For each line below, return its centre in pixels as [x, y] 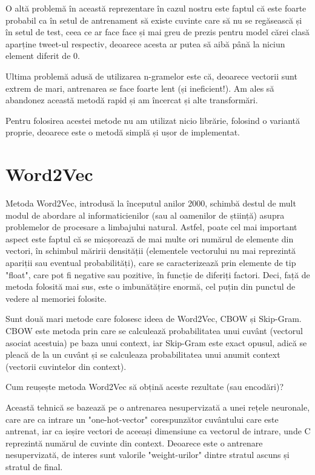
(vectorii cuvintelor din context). [66, 366]
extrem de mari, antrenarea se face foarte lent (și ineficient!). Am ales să [140, 88]
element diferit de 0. [43, 56]
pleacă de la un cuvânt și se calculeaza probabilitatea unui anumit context [143, 354]
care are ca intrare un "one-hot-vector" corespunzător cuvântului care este [142, 419]
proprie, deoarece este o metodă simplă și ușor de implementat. [123, 132]
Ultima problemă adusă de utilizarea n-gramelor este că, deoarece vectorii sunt [151, 76]
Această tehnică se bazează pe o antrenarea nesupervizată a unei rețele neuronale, [158, 407]
